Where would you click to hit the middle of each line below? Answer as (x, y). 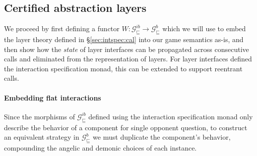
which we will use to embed (204, 28)
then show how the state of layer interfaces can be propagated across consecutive (127, 49)
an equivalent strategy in (42, 137)
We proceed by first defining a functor (62, 28)
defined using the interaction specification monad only (171, 116)
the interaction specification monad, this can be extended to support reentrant (123, 68)
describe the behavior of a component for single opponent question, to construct (126, 127)
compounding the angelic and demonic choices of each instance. (100, 147)
